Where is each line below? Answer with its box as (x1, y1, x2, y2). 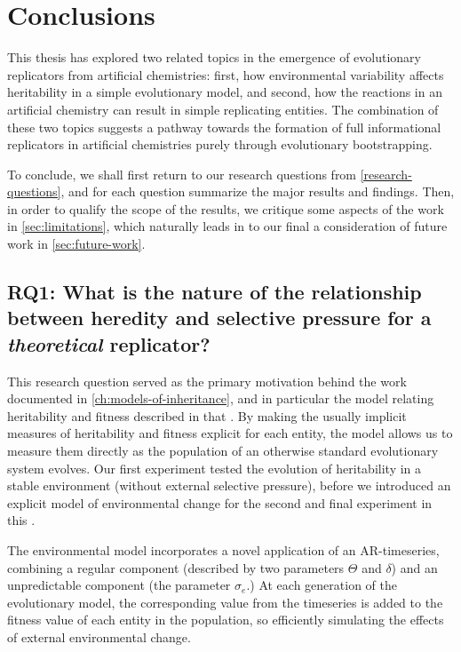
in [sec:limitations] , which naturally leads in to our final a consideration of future (7, 217, 448, 235)
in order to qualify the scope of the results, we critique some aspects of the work (7, 199, 444, 218)
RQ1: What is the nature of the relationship (7, 278, 422, 306)
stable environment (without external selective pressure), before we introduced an (7, 476, 451, 495)
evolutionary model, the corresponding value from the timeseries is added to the (7, 592, 443, 611)
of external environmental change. (7, 627, 191, 646)
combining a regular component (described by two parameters (7, 558, 345, 576)
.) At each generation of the (246, 576, 397, 594)
